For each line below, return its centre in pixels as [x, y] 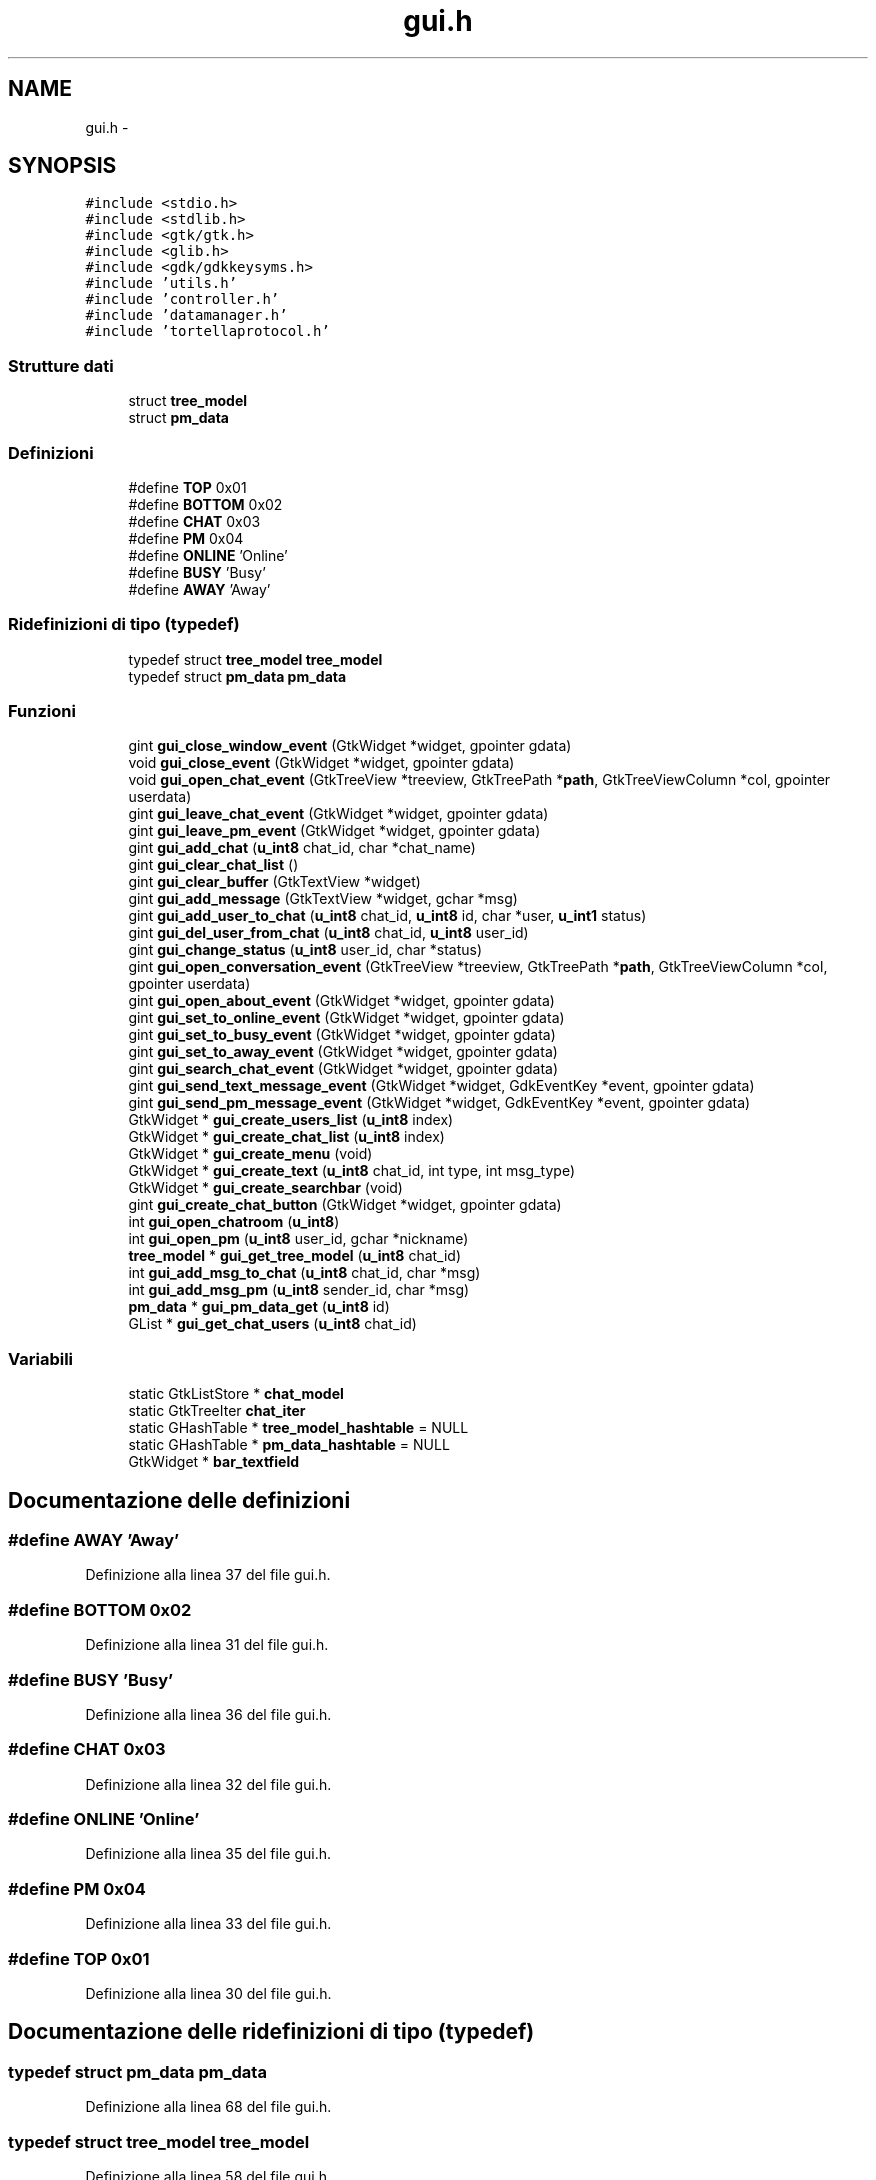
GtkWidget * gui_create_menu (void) [250, 1154]
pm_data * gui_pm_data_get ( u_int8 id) [259, 1307]
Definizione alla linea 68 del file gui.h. [208, 2107]
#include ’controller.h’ [182, 299]
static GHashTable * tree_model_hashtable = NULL [298, 1428]
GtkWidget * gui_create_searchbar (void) [265, 1188]
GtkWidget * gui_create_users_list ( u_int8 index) [291, 1120]
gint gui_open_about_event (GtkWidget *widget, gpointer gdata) [341, 1001]
